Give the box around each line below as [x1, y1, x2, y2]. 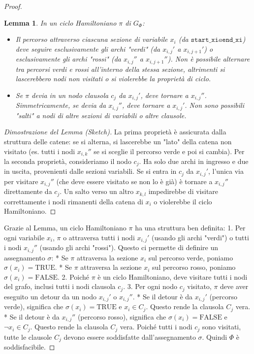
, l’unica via [208, 166, 244, 176]
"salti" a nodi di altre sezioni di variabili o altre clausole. [15, 110, 187, 120]
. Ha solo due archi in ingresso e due [139, 156, 249, 166]
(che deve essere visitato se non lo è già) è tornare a [56, 176, 213, 186]
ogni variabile [4, 232, 45, 242]
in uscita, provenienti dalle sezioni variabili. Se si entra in [4, 166, 177, 176]
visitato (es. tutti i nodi [4, 146, 75, 156]
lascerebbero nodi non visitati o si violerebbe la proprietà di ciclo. [15, 73, 211, 84]
